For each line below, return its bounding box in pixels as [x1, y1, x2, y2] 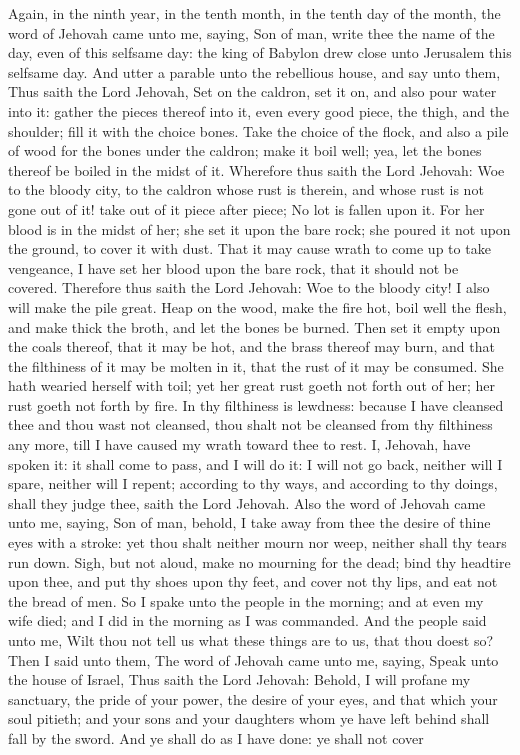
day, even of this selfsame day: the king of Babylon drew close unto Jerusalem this [8, 42, 512, 63]
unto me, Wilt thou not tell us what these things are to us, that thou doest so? [8, 630, 494, 650]
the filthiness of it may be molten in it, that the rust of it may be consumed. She [8, 355, 504, 376]
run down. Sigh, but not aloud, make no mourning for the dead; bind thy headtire [8, 551, 511, 572]
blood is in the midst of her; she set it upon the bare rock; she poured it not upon [8, 218, 511, 239]
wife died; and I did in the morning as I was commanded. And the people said [8, 610, 487, 631]
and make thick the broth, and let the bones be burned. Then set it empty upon [8, 316, 501, 337]
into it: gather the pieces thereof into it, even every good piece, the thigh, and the [8, 100, 510, 121]
